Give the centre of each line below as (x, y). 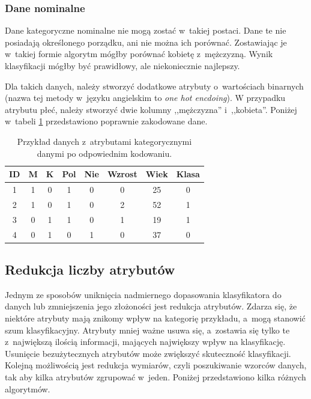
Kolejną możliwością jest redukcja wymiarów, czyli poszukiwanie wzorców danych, (156, 365)
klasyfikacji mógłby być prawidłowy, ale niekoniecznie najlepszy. (122, 65)
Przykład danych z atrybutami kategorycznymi (104, 141)
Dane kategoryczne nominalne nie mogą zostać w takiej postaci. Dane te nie (146, 30)
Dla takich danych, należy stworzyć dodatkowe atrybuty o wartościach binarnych (154, 86)
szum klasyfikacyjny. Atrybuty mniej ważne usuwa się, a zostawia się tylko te (147, 330)
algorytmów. (28, 388)
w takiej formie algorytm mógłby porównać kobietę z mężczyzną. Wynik (139, 54)
